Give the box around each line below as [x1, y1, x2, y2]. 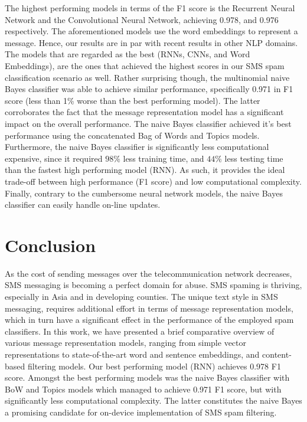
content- [262, 348, 292, 360]
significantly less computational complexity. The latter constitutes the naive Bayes [5, 394, 302, 407]
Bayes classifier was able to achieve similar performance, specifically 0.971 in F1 [5, 83, 293, 95]
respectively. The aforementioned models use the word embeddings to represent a [5, 25, 298, 37]
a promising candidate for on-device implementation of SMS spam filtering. [5, 405, 277, 418]
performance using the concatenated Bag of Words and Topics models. [5, 129, 260, 141]
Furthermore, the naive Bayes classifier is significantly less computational [5, 140, 269, 153]
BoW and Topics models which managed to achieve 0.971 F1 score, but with [5, 382, 282, 395]
